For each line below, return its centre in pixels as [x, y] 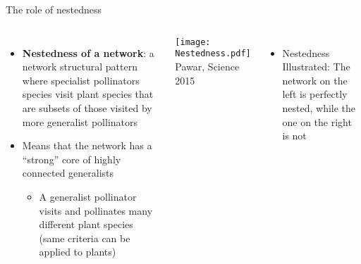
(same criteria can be [85, 238]
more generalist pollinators [80, 121]
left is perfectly [315, 94]
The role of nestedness [54, 9]
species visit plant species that [88, 94]
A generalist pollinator [88, 196]
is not [294, 136]
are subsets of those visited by [87, 107]
